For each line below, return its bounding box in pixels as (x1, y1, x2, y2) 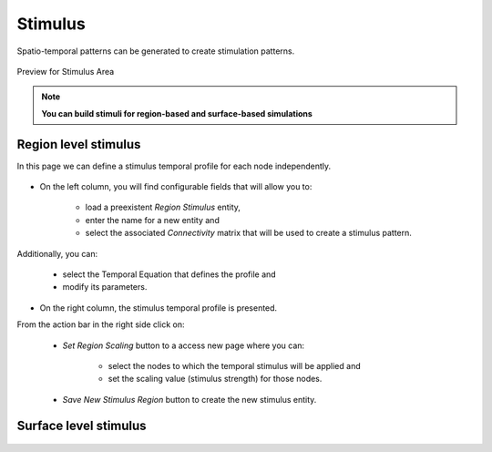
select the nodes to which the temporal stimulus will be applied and (108, 360, 361, 371)
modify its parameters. (62, 282, 148, 293)
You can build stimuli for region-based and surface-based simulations (41, 108, 313, 118)
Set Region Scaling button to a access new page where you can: (62, 340, 305, 351)
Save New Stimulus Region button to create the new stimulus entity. (62, 394, 317, 405)
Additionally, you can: (16, 248, 98, 259)
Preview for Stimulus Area (16, 66, 115, 77)
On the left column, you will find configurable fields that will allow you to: (39, 181, 313, 192)
